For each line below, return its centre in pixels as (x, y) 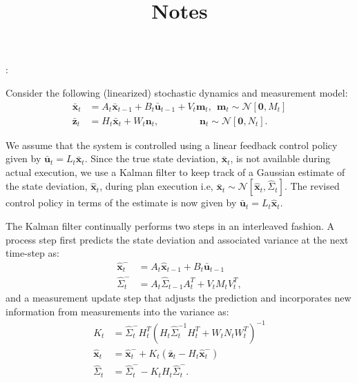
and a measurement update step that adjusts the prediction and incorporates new (178, 298)
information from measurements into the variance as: (117, 311)
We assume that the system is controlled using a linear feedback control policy (172, 145)
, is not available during (280, 158)
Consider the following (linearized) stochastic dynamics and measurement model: (177, 92)
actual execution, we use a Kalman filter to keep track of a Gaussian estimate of (175, 171)
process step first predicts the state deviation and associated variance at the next (177, 239)
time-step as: (32, 253)
